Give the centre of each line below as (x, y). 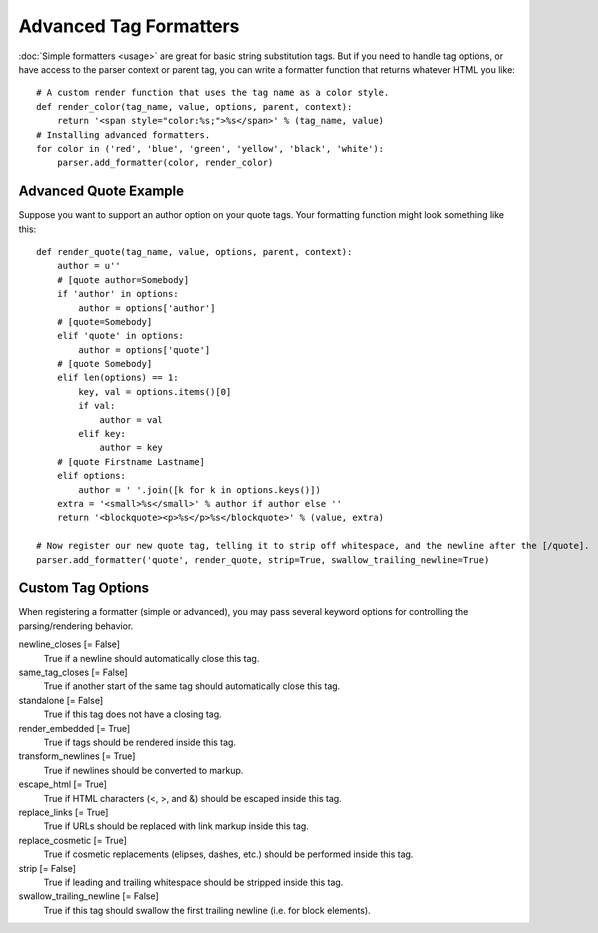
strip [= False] (47, 868)
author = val (131, 419)
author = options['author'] (147, 308)
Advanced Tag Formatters (129, 26)
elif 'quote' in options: (120, 336)
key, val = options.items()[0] (155, 391)
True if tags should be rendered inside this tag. (140, 742)
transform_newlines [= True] (77, 756)
